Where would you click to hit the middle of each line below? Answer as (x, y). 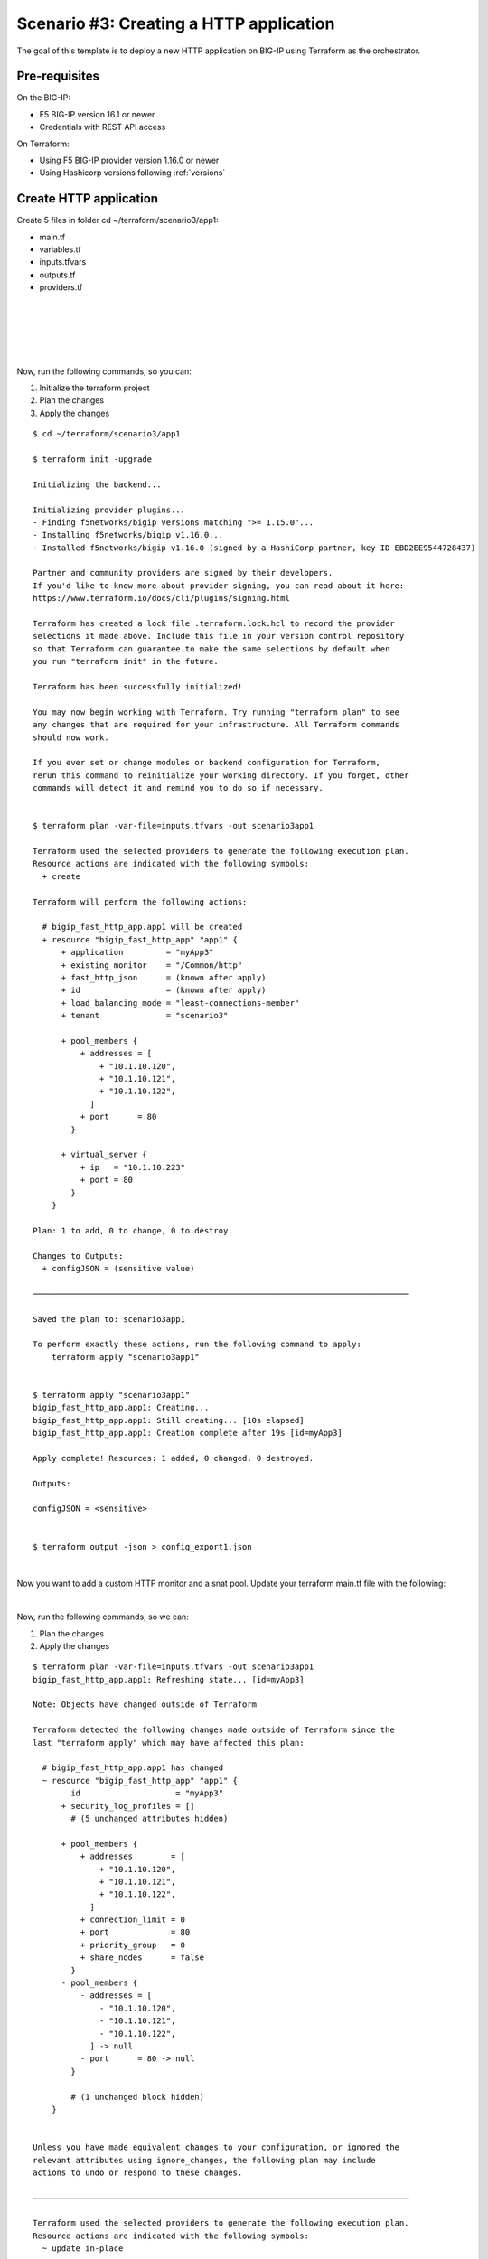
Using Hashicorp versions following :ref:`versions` (132, 173)
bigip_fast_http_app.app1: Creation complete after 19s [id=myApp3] (188, 1433)
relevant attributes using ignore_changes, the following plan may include (204, 2160)
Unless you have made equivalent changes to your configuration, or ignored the (216, 2147)
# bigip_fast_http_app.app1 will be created (142, 927)
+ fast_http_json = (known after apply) (164, 977)
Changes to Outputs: (78, 1256)
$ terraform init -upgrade (93, 459)
